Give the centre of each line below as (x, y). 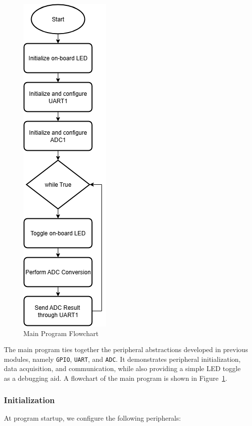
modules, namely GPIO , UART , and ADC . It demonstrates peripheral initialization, (122, 359)
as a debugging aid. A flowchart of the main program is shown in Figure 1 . (116, 378)
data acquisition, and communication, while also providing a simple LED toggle (122, 368)
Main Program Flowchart (61, 333)
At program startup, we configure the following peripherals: (92, 417)
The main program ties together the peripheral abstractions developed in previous (126, 349)
